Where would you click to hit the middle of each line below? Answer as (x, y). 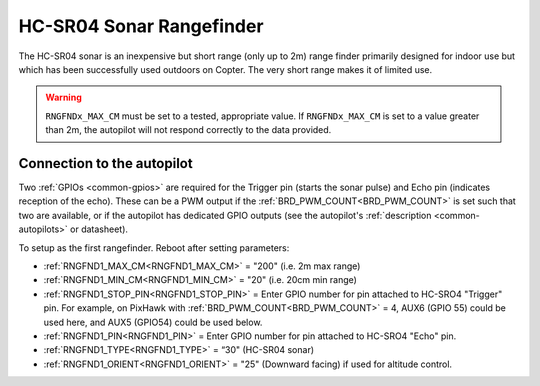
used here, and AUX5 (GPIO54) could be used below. (153, 322)
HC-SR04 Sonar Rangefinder (141, 26)
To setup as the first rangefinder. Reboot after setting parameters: (154, 247)
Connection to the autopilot (106, 163)
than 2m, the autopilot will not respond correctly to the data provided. (188, 130)
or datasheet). (99, 229)
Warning (63, 97)
